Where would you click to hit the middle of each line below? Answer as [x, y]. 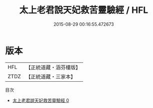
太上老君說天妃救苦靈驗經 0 [41, 100]
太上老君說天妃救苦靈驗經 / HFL [84, 10]
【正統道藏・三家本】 [51, 76]
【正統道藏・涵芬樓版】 [53, 67]
